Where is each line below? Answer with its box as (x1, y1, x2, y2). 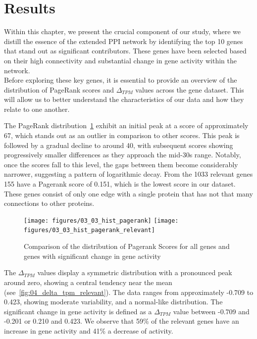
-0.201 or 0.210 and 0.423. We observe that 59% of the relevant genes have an (4, 316, 239, 326)
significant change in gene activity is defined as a (4, 306, 152, 316)
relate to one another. (4, 103, 70, 114)
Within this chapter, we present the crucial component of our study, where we (4, 26, 241, 37)
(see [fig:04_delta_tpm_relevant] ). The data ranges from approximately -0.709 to (4, 287, 254, 297)
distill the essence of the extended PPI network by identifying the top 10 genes (4, 36, 243, 46)
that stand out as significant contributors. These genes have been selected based (4, 46, 247, 56)
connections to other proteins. (4, 198, 95, 208)
